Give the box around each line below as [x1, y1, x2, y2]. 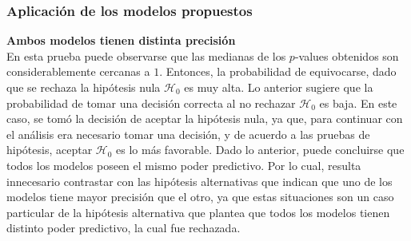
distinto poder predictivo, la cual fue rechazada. [6, 219, 241, 236]
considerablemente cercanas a [6, 63, 150, 80]
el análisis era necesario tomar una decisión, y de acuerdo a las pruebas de [6, 125, 370, 142]
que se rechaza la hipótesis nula [6, 79, 161, 95]
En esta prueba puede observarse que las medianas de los [6, 47, 286, 64]
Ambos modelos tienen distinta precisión [6, 32, 236, 49]
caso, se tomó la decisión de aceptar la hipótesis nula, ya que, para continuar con [6, 110, 403, 127]
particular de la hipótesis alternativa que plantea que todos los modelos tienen [6, 203, 390, 220]
